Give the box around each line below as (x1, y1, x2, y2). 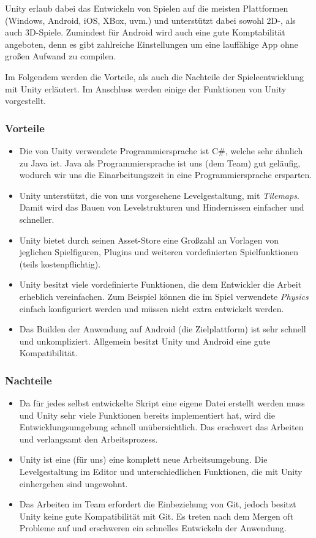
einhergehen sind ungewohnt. (19, 477, 128, 490)
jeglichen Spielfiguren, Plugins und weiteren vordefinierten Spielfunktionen (19, 245, 298, 258)
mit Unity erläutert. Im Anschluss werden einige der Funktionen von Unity (5, 82, 287, 95)
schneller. (19, 212, 55, 225)
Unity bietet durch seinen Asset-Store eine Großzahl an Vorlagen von (19, 233, 279, 246)
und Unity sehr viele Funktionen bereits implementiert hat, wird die (19, 408, 275, 421)
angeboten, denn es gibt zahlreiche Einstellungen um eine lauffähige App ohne (5, 37, 298, 50)
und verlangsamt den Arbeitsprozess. (19, 432, 158, 445)
